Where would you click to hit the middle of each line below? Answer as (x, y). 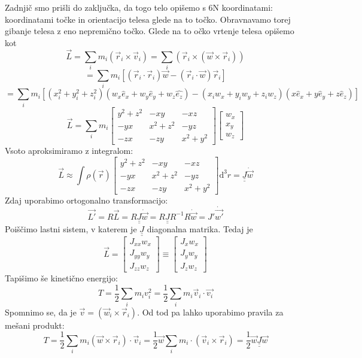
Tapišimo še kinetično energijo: (61, 278)
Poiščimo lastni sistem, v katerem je (71, 229)
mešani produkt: (35, 325)
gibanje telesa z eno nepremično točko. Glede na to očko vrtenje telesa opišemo (150, 31)
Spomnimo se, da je (41, 312)
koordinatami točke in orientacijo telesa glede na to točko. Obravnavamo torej (148, 19)
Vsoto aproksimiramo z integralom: (69, 150)
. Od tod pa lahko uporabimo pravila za (210, 312)
